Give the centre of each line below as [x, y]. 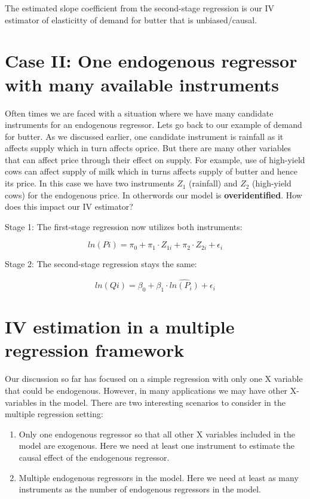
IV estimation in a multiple [120, 327]
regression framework [95, 350]
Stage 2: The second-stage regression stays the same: [101, 264]
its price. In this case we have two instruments [90, 183]
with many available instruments [142, 84]
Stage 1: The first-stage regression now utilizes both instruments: [124, 226]
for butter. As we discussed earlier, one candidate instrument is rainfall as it [144, 136]
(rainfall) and [213, 183]
